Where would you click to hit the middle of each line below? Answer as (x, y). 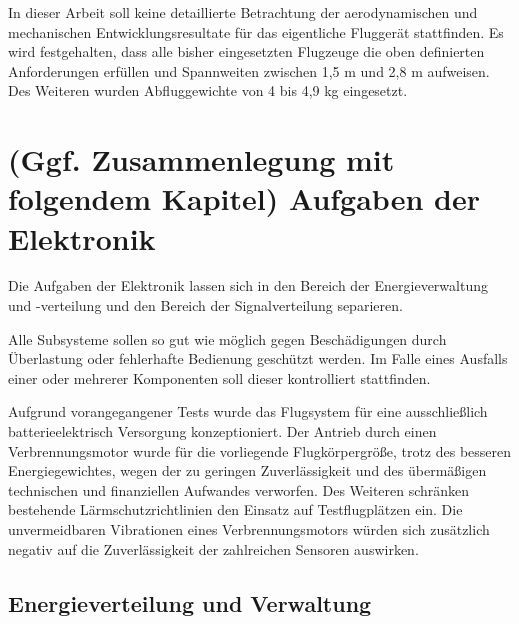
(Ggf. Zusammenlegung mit (201, 159)
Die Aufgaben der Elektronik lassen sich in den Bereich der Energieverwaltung (248, 285)
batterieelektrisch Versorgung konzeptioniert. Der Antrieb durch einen (222, 431)
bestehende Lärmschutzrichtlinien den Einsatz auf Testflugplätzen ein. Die (235, 509)
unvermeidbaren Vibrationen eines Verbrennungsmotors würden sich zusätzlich (249, 529)
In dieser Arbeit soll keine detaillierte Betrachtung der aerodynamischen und (243, 12)
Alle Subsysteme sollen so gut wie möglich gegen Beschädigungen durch (227, 338)
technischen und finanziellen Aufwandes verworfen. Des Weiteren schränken (239, 489)
